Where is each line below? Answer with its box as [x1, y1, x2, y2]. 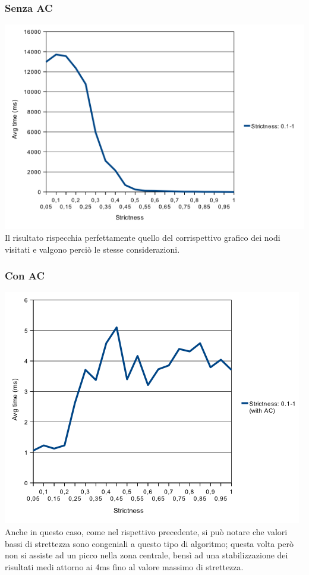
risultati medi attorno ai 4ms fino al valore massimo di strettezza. [5, 560, 244, 573]
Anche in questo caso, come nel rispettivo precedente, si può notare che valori [5, 525, 288, 538]
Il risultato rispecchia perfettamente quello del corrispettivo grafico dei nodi [5, 231, 280, 243]
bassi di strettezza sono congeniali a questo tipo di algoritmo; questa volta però [5, 537, 294, 549]
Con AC [5, 268, 45, 283]
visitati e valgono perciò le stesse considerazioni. [5, 243, 180, 255]
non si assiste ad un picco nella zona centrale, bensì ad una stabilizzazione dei [5, 549, 288, 561]
